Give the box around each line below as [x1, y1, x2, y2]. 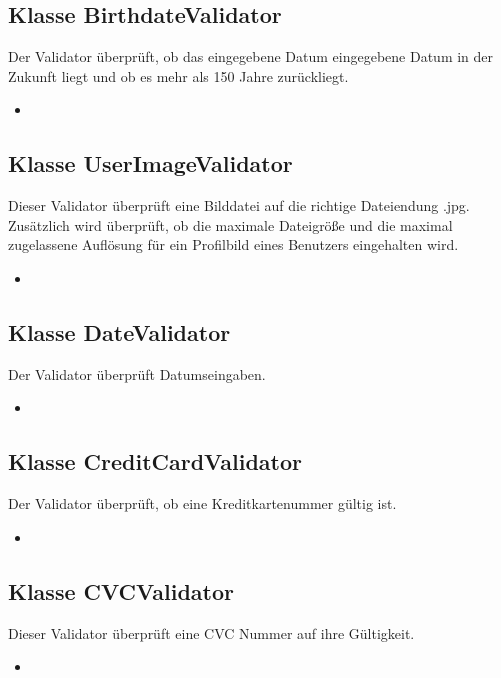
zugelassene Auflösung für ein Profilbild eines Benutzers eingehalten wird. [8, 234, 459, 255]
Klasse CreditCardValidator [8, 446, 303, 477]
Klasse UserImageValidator [8, 148, 293, 179]
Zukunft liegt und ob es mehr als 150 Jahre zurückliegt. [8, 65, 349, 86]
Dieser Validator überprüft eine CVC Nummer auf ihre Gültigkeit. [8, 622, 415, 643]
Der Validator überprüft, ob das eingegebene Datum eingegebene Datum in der [8, 46, 494, 67]
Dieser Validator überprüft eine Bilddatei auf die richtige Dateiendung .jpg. [8, 195, 470, 216]
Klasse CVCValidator [8, 575, 234, 606]
